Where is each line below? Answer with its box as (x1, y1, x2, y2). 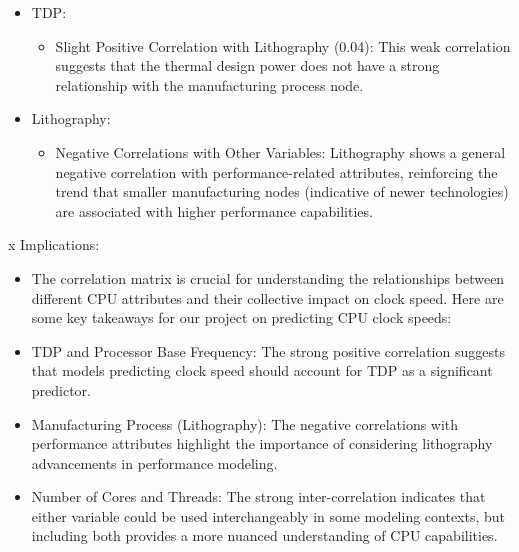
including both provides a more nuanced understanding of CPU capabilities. (31, 525, 498, 546)
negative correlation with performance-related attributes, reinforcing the (55, 161, 498, 182)
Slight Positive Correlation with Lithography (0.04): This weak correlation (55, 35, 511, 56)
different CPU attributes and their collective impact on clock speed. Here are (31, 287, 504, 308)
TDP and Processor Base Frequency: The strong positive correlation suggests (31, 340, 505, 361)
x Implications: (8, 234, 100, 255)
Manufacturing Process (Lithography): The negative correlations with (31, 413, 459, 434)
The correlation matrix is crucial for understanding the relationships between (31, 267, 505, 288)
